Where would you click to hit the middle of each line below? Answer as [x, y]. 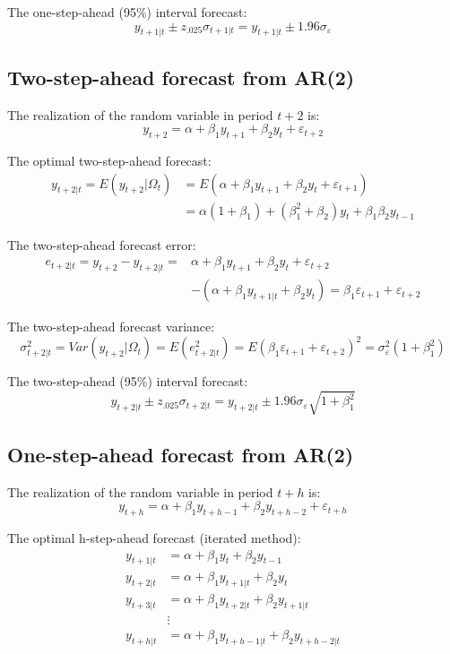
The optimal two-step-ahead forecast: [109, 160]
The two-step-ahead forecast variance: [111, 327]
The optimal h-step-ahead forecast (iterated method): [154, 537]
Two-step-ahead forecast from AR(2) [181, 77]
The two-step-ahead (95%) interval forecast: [128, 381]
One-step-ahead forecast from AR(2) [181, 454]
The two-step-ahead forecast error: [102, 244]
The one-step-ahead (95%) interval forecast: [127, 12]
